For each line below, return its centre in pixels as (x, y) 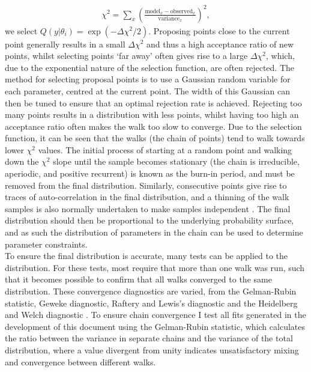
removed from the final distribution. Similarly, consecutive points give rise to (146, 185)
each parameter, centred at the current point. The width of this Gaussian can (147, 90)
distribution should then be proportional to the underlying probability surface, (149, 220)
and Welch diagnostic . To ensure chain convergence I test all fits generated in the (155, 315)
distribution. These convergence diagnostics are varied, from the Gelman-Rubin (151, 291)
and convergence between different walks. (80, 361)
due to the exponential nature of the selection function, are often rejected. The (150, 67)
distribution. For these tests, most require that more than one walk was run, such (155, 267)
